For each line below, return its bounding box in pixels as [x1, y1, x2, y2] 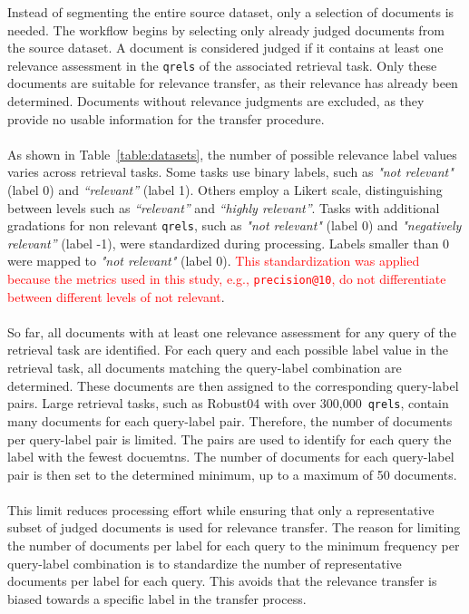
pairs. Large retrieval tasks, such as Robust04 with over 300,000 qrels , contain [7, 394, 449, 413]
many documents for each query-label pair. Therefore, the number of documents [7, 411, 453, 430]
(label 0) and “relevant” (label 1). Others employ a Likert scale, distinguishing [7, 180, 443, 199]
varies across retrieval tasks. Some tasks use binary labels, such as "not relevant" [7, 162, 454, 181]
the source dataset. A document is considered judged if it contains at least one [7, 38, 444, 57]
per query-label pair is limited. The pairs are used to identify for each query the [7, 429, 452, 448]
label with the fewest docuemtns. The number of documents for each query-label [7, 447, 454, 466]
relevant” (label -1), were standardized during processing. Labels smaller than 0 [7, 233, 450, 252]
